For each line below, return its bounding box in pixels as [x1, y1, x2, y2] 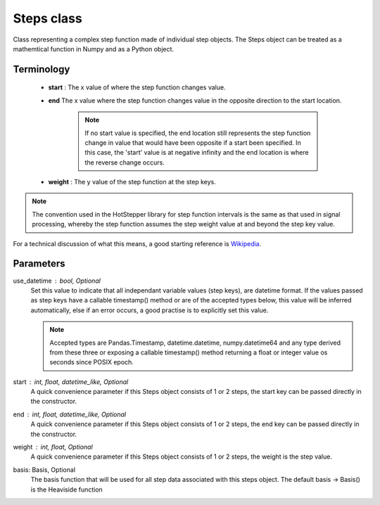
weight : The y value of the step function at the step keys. [48, 178, 216, 186]
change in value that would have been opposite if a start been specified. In [84, 138, 302, 147]
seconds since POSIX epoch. [49, 358, 134, 366]
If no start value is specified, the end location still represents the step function [84, 129, 311, 137]
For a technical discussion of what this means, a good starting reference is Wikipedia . [13, 239, 262, 248]
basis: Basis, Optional [13, 465, 76, 474]
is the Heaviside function [30, 485, 103, 494]
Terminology [13, 63, 70, 75]
